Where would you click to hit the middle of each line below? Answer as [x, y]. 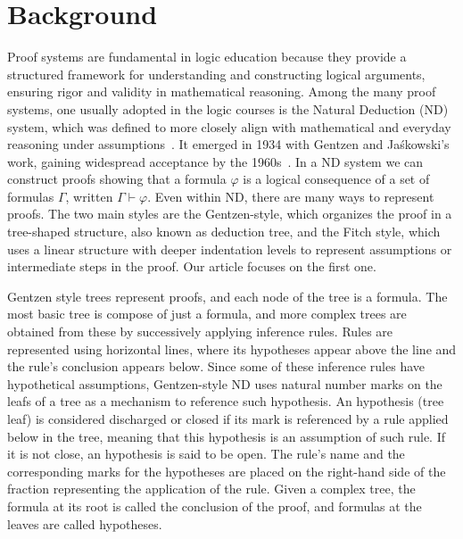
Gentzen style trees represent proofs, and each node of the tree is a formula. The [227, 296]
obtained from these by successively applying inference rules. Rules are [200, 332]
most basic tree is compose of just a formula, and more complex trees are [207, 314]
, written [89, 196]
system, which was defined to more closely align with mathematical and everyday [229, 126]
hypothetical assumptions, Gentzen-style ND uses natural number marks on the [225, 383]
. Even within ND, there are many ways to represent [291, 196]
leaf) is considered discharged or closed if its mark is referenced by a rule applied [228, 419]
